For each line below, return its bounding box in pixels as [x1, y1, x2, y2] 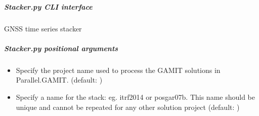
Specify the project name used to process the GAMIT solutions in [16, 64, 221, 75]
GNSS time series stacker [4, 23, 82, 33]
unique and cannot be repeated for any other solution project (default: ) [16, 101, 240, 112]
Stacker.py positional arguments [4, 43, 118, 53]
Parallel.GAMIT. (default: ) [16, 74, 103, 85]
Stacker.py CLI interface [4, 1, 93, 12]
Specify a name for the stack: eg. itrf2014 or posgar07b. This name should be [16, 91, 255, 102]
